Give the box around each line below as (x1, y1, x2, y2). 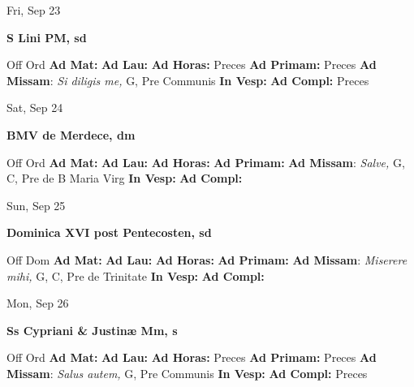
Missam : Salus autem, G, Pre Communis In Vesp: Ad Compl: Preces (6, 364, 368, 381)
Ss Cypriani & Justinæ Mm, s (6, 321, 178, 338)
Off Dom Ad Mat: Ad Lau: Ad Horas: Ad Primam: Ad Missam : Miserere (6, 251, 408, 268)
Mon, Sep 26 (6, 295, 69, 312)
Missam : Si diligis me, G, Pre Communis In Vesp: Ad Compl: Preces (6, 71, 369, 88)
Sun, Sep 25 (6, 196, 66, 213)
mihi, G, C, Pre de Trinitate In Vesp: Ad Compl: (6, 267, 265, 284)
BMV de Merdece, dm (6, 126, 136, 143)
